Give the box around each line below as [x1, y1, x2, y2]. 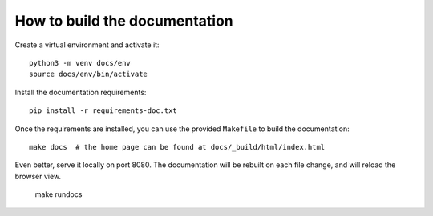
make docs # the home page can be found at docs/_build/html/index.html [29, 142, 326, 151]
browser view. [14, 171, 62, 181]
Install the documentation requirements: [14, 87, 147, 97]
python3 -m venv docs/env [29, 58, 132, 67]
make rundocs [34, 190, 83, 199]
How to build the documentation [14, 12, 234, 30]
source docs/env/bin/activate [29, 70, 148, 79]
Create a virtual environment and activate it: [14, 40, 160, 50]
